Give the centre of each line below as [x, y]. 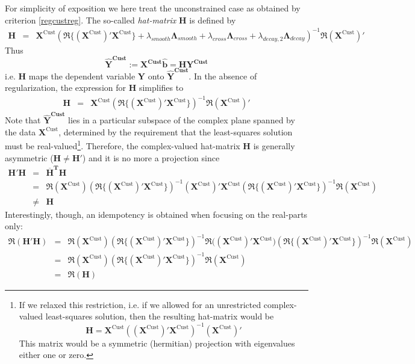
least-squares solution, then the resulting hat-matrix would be [160, 316]
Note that [23, 120]
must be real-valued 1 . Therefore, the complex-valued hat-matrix [123, 145]
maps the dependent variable [82, 76]
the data [20, 131]
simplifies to [161, 88]
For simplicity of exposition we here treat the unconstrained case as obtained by [153, 8]
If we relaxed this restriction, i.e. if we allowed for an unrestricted [140, 304]
